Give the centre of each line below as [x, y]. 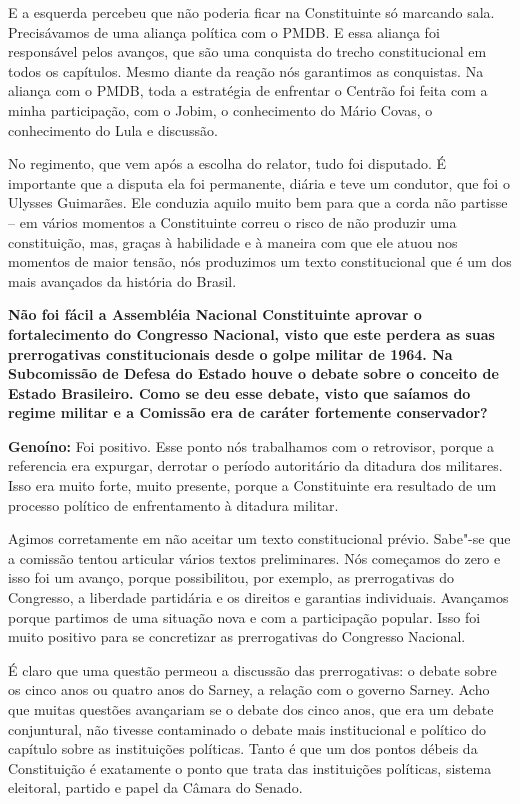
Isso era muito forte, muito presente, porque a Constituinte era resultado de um [252, 485]
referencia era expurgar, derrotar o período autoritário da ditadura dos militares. [255, 465]
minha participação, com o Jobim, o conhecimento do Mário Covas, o [220, 109]
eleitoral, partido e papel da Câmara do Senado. [155, 787]
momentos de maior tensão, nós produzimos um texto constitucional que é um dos [260, 261]
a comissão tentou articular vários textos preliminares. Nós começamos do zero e [254, 557]
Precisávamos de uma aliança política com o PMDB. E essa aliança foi [224, 31]
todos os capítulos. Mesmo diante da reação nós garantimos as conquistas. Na [246, 70]
